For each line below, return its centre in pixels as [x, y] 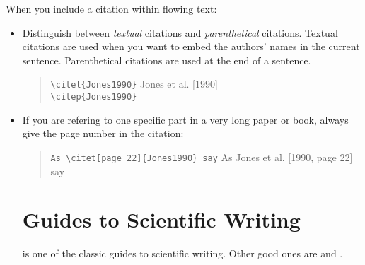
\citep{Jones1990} [94, 97]
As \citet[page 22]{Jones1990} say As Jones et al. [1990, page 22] [202, 157]
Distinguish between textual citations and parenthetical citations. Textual [180, 32]
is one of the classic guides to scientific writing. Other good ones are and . [182, 253]
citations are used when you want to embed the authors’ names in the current [191, 46]
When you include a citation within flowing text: [111, 8]
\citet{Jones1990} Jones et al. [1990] [134, 84]
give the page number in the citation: [103, 133]
